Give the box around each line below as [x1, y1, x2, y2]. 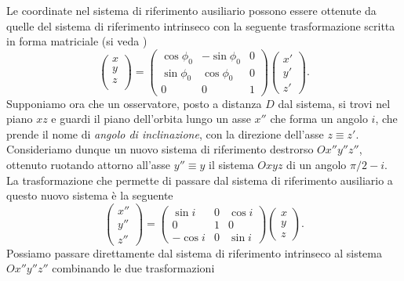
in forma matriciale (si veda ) [6, 33, 147, 49]
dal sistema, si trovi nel [278, 95, 391, 111]
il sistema [208, 156, 254, 172]
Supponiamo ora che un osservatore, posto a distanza [6, 95, 262, 111]
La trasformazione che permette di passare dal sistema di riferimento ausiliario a [6, 171, 393, 188]
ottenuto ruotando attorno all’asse [6, 156, 171, 172]
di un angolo [286, 156, 347, 172]
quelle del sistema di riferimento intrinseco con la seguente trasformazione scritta [6, 17, 395, 34]
